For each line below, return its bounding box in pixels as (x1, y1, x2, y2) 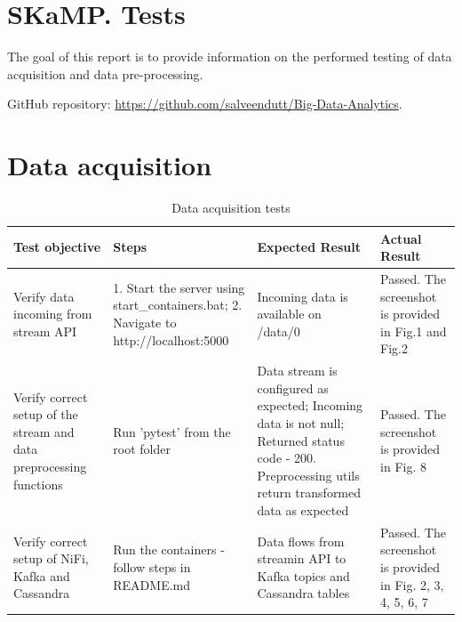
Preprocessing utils (257, 465, 360, 484)
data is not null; (257, 414, 345, 432)
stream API (13, 321, 77, 340)
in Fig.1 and (380, 321, 447, 340)
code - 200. (257, 448, 316, 467)
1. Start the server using (113, 278, 245, 296)
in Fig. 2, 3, (380, 575, 444, 594)
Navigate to (113, 313, 177, 332)
